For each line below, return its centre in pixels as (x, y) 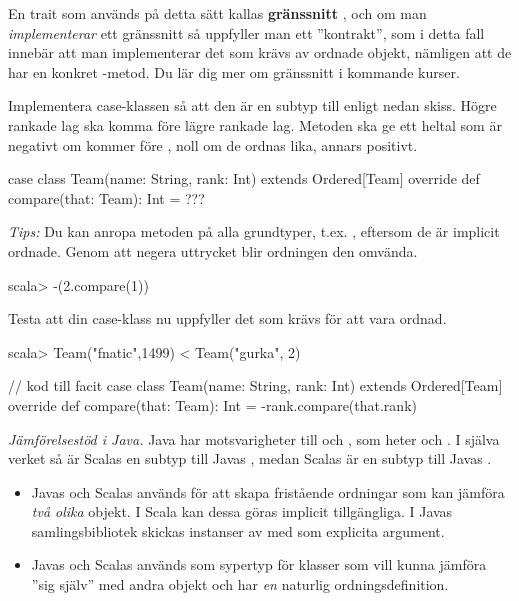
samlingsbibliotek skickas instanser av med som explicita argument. (238, 530)
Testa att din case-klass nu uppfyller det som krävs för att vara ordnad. (227, 318)
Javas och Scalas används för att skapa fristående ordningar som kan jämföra (268, 491)
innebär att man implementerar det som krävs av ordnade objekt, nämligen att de (260, 52)
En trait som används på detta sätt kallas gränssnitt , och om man (217, 13)
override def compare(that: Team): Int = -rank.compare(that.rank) (212, 404)
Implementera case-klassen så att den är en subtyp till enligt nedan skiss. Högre (252, 105)
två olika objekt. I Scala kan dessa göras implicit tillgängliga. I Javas (242, 511)
